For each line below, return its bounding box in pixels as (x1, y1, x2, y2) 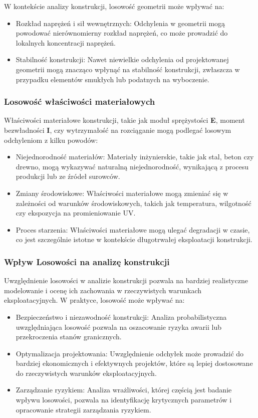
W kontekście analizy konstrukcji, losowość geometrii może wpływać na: (4, 1, 224, 11)
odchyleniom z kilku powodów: (4, 134, 98, 145)
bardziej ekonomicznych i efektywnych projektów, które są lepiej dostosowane (16, 358, 253, 368)
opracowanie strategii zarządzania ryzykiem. (16, 404, 151, 414)
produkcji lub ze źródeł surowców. (16, 171, 120, 181)
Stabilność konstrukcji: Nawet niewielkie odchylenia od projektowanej (16, 54, 229, 65)
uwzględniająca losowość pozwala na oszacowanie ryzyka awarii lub (16, 321, 221, 332)
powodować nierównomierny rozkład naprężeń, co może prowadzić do (16, 28, 228, 38)
